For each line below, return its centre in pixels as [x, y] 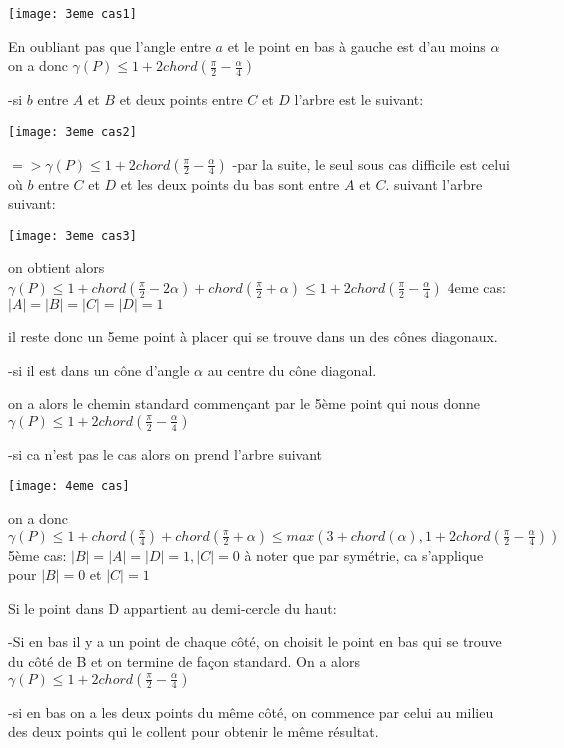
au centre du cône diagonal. [292, 369]
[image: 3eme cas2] [72, 131]
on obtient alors [56, 267]
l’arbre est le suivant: [359, 99]
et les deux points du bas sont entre [230, 183]
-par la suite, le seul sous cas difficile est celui [371, 163]
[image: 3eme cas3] [72, 235]
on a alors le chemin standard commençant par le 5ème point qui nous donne [244, 403]
